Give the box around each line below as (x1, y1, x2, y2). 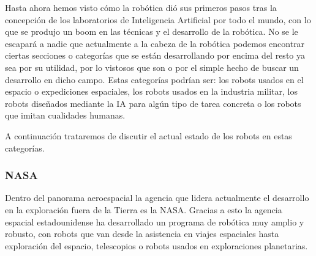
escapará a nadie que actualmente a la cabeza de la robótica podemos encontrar (5, 37, 305, 49)
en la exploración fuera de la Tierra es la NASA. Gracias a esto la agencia (5, 203, 282, 216)
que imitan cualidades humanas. (5, 109, 126, 122)
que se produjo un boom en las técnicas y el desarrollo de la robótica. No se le (5, 25, 298, 38)
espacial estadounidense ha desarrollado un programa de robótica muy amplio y (5, 215, 304, 228)
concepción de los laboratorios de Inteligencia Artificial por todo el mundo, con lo (5, 13, 311, 26)
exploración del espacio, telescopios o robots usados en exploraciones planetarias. (5, 239, 308, 252)
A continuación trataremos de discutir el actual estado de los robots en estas (5, 129, 292, 142)
